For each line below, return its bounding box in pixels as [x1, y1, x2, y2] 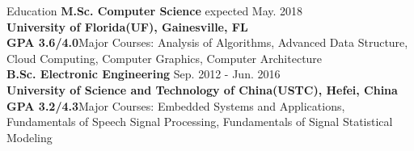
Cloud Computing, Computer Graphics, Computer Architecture [6, 49, 323, 66]
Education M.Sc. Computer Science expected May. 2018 [6, 2, 303, 19]
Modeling [6, 128, 53, 145]
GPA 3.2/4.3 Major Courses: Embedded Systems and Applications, [6, 97, 345, 114]
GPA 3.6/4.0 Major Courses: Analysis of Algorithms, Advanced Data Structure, [6, 34, 408, 51]
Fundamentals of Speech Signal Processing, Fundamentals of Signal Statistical [6, 113, 393, 130]
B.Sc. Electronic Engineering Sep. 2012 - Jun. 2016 [6, 65, 281, 82]
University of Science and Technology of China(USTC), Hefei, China [6, 81, 398, 98]
